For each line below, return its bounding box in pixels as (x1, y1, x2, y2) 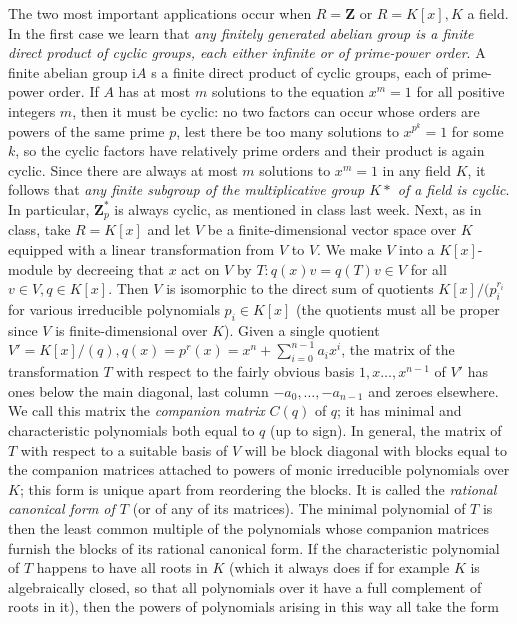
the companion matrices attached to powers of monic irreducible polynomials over (8, 459, 510, 480)
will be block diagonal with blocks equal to (244, 439, 508, 460)
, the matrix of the (341, 339, 455, 360)
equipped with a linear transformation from (8, 238, 275, 259)
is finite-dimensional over (55, 319, 208, 340)
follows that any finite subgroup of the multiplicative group (8, 179, 365, 200)
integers (8, 100, 56, 121)
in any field (382, 159, 452, 180)
